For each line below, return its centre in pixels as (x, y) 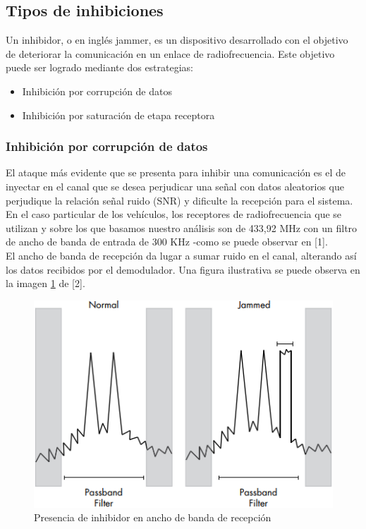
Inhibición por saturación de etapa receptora (118, 115)
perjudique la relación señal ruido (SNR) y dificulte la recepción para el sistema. (179, 200)
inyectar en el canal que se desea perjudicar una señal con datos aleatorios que (175, 186)
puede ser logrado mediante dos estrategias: (100, 67)
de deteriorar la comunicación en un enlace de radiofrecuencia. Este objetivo (170, 53)
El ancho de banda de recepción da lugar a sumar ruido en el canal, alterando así (181, 255)
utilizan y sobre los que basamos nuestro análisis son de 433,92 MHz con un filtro (182, 227)
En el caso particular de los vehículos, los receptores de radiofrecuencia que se (174, 214)
